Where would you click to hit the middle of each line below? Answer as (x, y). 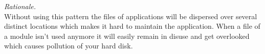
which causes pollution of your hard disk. (69, 46)
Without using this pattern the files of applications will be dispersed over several (131, 16)
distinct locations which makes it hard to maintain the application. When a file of (132, 26)
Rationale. (20, 6)
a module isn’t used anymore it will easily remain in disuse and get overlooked (127, 36)
